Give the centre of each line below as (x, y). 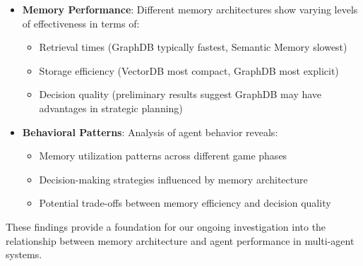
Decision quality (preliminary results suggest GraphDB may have (180, 94)
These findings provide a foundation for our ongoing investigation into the (166, 226)
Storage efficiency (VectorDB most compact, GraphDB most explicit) (189, 70)
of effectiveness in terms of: (81, 23)
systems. (24, 254)
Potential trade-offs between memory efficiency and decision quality (185, 203)
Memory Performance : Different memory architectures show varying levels (190, 9)
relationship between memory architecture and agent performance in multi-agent (180, 240)
